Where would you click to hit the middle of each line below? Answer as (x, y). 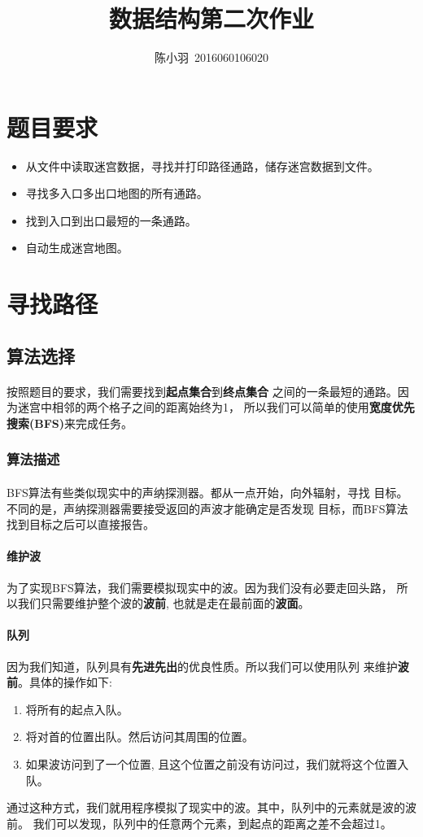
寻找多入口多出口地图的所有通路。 (117, 193)
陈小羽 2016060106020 (211, 57)
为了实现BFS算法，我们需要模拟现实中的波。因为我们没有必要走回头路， (200, 587)
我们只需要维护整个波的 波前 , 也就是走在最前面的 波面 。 (164, 603)
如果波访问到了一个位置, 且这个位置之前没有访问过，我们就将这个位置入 (217, 763)
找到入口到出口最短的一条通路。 (111, 220)
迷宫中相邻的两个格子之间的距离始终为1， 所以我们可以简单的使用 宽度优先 (216, 407)
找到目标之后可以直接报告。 (81, 524)
